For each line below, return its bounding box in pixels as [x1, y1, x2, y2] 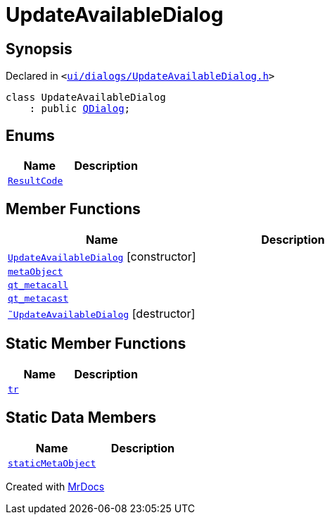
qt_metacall [8, 279, 69, 290]
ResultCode [8, 175, 63, 187]
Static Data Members [6, 409, 157, 427]
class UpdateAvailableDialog [6, 92, 166, 104]
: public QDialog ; [29, 103, 131, 115]
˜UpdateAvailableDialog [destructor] [8, 306, 196, 321]
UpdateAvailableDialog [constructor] [8, 249, 196, 264]
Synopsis [6, 39, 72, 58]
